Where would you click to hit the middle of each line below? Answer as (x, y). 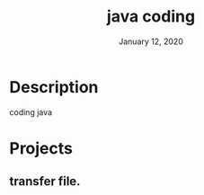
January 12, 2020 (151, 41)
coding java (31, 112)
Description (54, 87)
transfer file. (45, 182)
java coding (151, 17)
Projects (41, 148)
